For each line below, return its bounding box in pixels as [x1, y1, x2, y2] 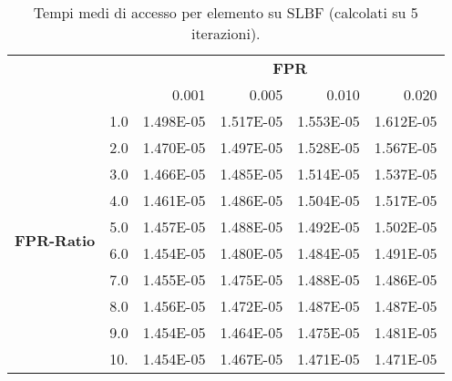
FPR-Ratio [15, 229, 96, 251]
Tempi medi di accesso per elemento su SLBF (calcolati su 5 [33, 2, 418, 23]
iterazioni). [190, 23, 261, 44]
